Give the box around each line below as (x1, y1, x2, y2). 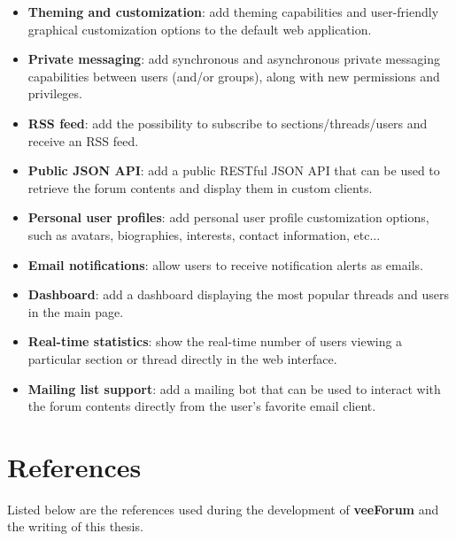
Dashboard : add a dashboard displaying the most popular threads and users (27, 285, 449, 304)
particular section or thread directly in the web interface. (27, 349, 337, 367)
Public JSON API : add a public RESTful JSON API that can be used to (27, 161, 440, 180)
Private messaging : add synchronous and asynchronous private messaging (27, 50, 440, 68)
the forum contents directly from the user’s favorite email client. (27, 397, 376, 415)
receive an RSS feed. (27, 131, 139, 150)
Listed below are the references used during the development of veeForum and (7, 499, 439, 518)
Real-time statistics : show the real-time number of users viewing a (27, 332, 403, 351)
